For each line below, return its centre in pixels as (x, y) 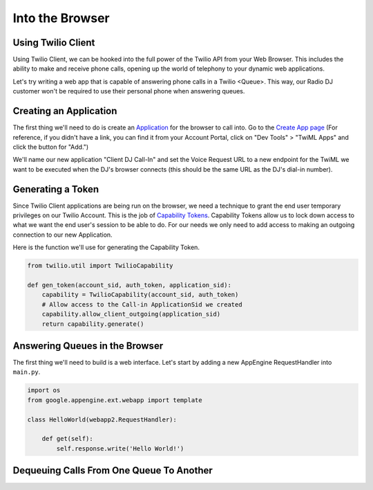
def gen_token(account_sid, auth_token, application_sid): (129, 285)
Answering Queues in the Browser (88, 346)
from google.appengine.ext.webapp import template (115, 400)
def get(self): (67, 439)
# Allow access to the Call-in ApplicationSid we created (142, 304)
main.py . (27, 372)
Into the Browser (61, 18)
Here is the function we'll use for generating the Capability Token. (106, 247)
